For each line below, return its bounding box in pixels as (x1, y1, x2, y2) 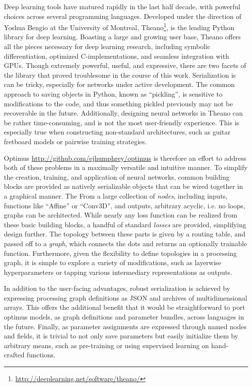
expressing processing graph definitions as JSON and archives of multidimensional (4, 292, 247, 303)
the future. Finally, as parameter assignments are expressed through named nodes (4, 321, 247, 331)
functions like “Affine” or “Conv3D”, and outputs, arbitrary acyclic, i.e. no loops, (4, 200, 245, 210)
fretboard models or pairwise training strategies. (4, 136, 147, 146)
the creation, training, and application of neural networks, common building (4, 171, 230, 182)
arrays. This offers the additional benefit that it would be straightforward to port (4, 302, 245, 312)
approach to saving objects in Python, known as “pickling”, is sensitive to (4, 89, 223, 99)
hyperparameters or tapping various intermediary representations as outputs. (4, 267, 233, 277)
